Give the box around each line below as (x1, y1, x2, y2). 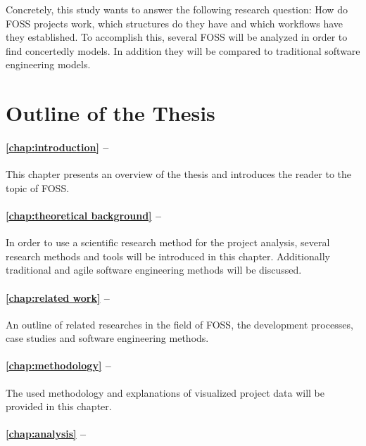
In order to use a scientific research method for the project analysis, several (6, 235, 330, 250)
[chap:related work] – (6, 290, 110, 305)
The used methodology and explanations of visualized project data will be (6, 385, 324, 400)
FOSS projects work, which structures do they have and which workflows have (6, 15, 343, 30)
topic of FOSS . (6, 180, 70, 195)
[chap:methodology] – (6, 358, 111, 373)
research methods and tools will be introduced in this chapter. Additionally (6, 248, 330, 263)
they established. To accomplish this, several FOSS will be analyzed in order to (6, 30, 348, 44)
